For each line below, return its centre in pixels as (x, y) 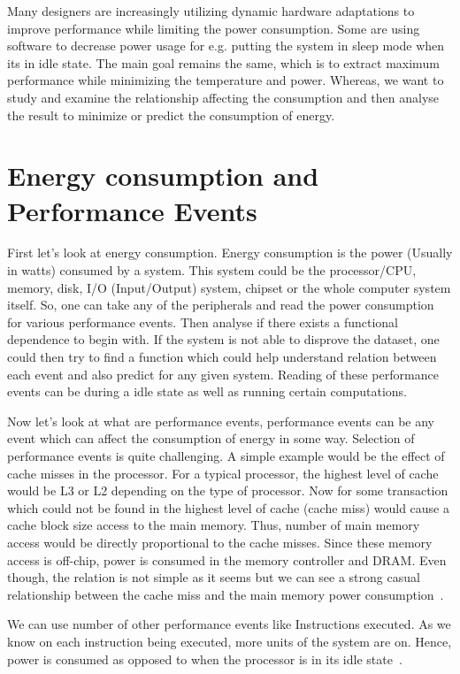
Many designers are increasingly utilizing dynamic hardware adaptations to (211, 11)
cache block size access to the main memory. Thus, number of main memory (214, 525)
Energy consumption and (163, 176)
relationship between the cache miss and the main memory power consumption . (226, 594)
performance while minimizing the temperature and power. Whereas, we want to (226, 80)
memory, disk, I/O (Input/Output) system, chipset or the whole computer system (229, 287)
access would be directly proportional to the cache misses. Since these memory (220, 542)
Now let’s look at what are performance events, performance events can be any (221, 421)
